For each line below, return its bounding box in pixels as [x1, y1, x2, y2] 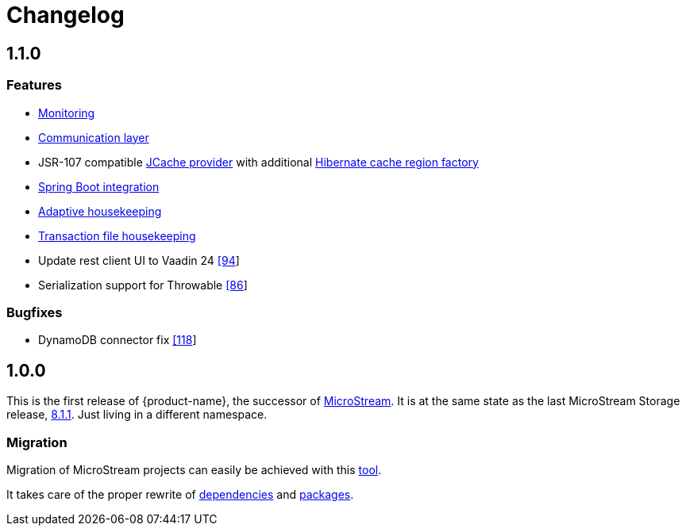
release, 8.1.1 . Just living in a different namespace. [6, 408, 268, 422]
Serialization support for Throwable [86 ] [38, 277, 248, 292]
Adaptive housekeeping [38, 204, 162, 218]
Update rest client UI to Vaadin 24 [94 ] [38, 253, 240, 267]
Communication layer [38, 130, 149, 144]
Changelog [6, 2, 125, 29]
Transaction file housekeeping [38, 228, 196, 243]
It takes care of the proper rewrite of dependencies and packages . [6, 487, 354, 501]
